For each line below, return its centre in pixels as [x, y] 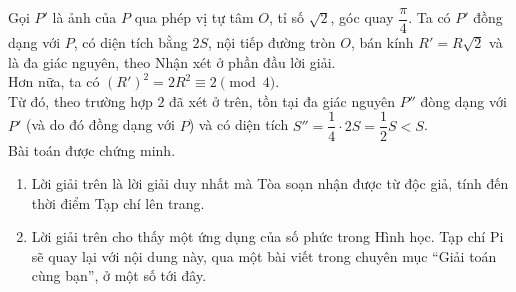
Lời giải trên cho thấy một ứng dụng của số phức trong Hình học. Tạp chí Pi [267, 236]
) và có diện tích [238, 124]
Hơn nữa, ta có [54, 81]
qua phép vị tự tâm [194, 17]
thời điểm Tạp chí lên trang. [118, 202]
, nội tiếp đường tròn [272, 42]
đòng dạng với [463, 100]
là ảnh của [84, 17]
